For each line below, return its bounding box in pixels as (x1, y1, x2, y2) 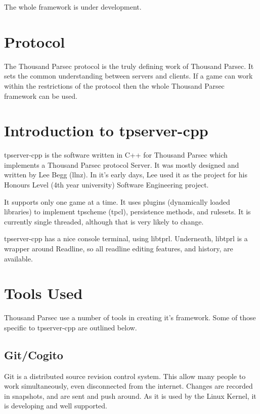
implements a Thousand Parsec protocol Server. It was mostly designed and (4, 159, 239, 170)
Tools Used (4, 283, 83, 304)
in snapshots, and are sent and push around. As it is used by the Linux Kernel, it (4, 390, 256, 401)
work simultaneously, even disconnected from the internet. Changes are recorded (4, 381, 253, 391)
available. (4, 253, 33, 264)
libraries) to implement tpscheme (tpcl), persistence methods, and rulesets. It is (4, 206, 251, 217)
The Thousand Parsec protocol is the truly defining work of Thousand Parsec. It (4, 60, 254, 71)
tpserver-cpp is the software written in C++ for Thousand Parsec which (4, 149, 228, 160)
